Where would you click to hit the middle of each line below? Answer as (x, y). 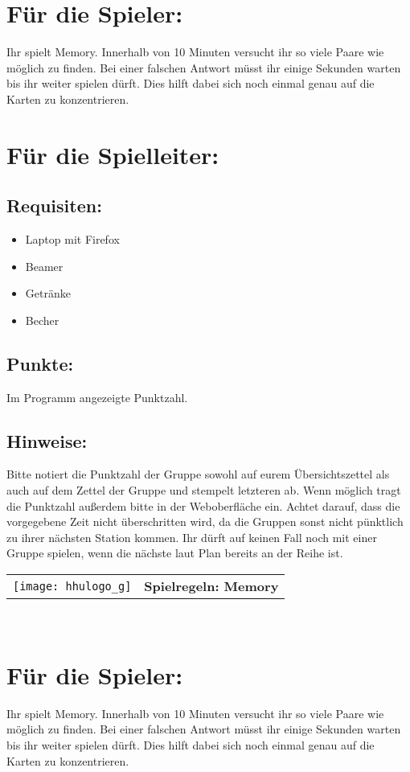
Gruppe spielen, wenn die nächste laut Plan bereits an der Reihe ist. (175, 553)
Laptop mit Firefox (72, 239)
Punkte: (40, 363)
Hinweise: (47, 440)
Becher (42, 320)
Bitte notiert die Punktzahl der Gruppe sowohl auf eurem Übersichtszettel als (198, 474)
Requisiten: (54, 205)
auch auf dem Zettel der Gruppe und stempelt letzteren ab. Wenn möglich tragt (204, 490)
